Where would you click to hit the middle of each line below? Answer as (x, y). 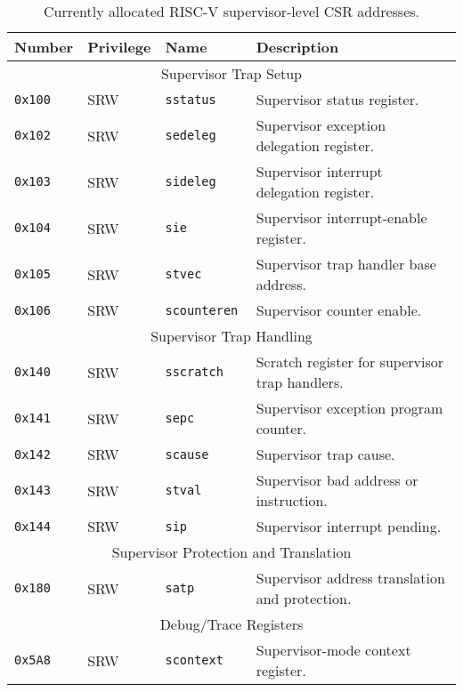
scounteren (202, 310)
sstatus (191, 99)
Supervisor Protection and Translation (231, 552)
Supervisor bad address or (337, 480)
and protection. (304, 598)
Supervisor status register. (337, 99)
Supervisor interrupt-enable (341, 217)
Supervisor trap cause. (325, 454)
